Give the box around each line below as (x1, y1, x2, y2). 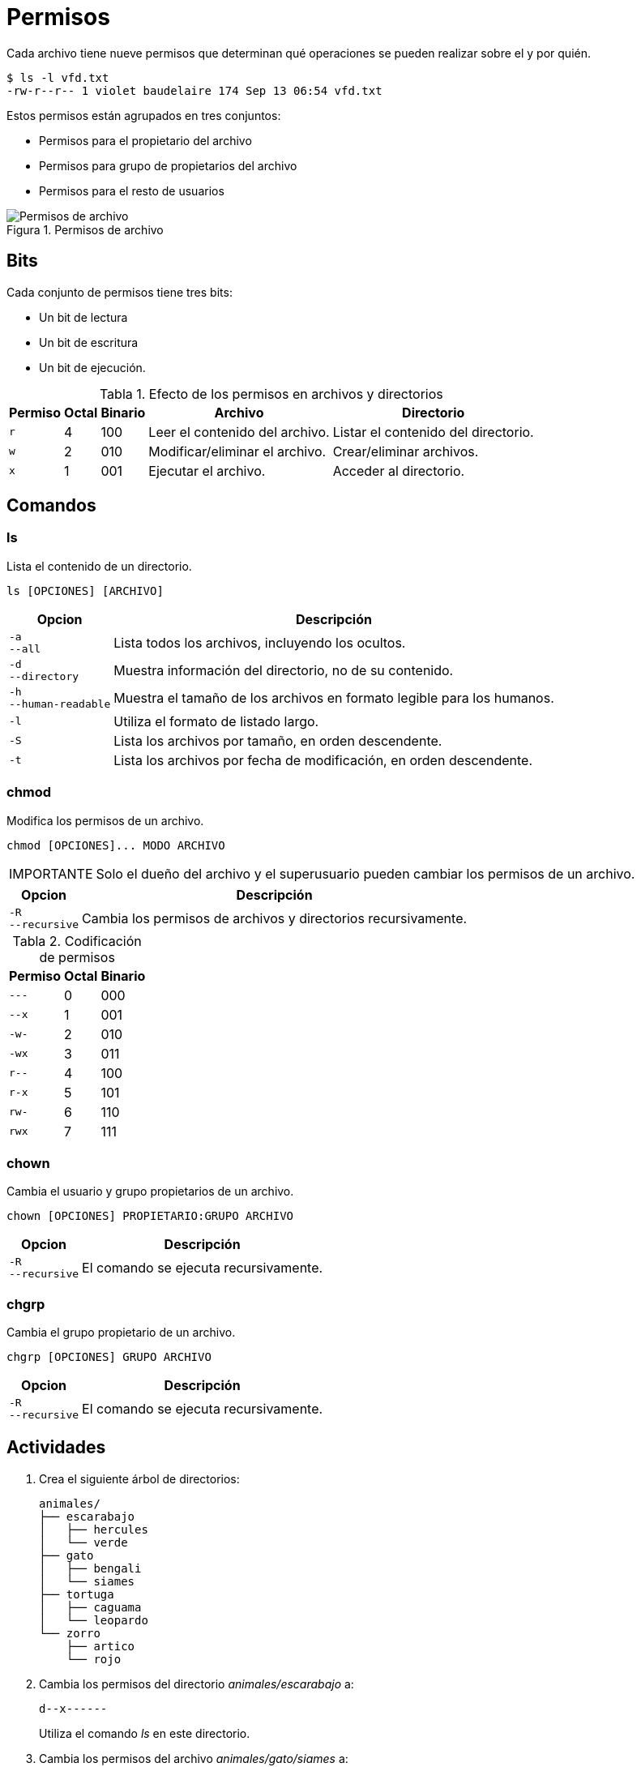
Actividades (6, 1437, 106, 1458)
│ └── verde (39, 1535, 128, 1549)
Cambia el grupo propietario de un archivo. (6, 1325, 236, 1340)
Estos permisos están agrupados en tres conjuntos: (6, 108, 281, 122)
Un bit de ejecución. (39, 360, 146, 374)
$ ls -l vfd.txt (6, 71, 109, 84)
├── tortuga (39, 1587, 114, 1601)
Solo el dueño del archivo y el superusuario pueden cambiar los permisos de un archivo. (96, 865, 635, 882)
